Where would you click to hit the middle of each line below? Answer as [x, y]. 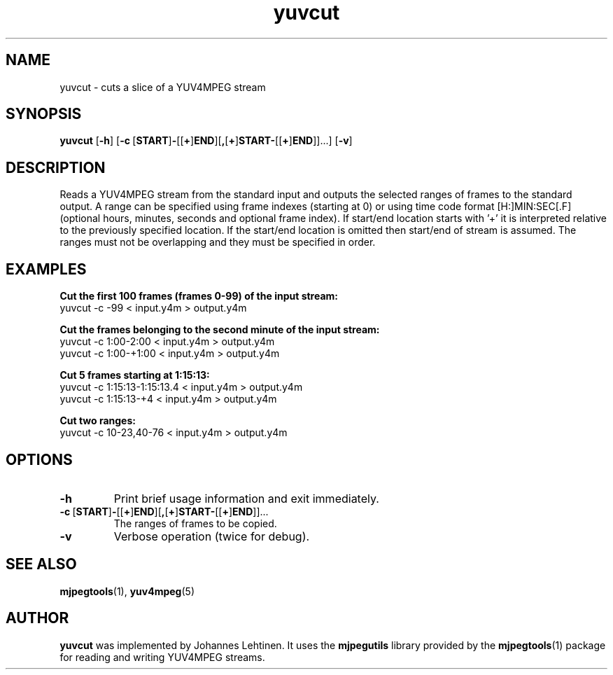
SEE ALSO [41, 564]
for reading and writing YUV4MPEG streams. [162, 657]
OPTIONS [39, 459]
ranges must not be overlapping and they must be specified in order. [218, 242]
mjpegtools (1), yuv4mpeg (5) [127, 591]
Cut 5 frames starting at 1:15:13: [135, 375]
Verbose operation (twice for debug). [212, 536]
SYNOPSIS [44, 114]
